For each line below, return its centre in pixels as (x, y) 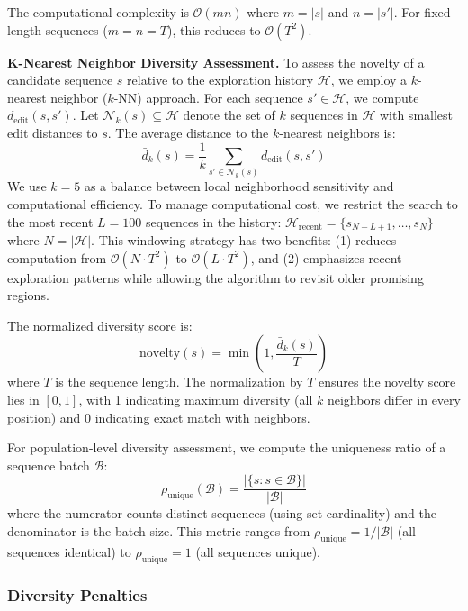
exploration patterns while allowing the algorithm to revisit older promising (216, 277)
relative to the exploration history (220, 80)
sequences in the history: (213, 221)
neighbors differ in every (394, 400)
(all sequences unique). (258, 551)
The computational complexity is (98, 12)
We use (27, 186)
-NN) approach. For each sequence (208, 97)
